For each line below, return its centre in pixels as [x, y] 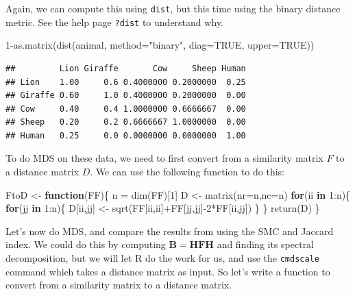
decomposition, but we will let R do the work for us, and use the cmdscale [162, 258]
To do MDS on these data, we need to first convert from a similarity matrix [164, 158]
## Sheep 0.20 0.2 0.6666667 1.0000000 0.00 [126, 122]
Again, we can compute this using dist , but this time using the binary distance [173, 8]
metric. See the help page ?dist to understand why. [114, 22]
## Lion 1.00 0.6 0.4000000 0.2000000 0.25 [126, 82]
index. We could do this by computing [86, 244]
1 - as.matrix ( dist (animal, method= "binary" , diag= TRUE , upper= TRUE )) [160, 45]
